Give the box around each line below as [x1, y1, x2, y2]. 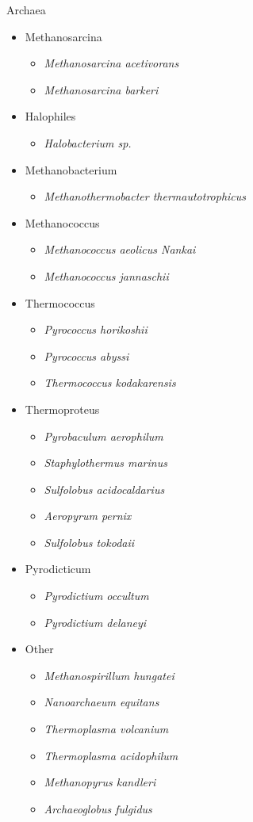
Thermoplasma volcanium [44, 721, 169, 737]
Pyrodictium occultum [44, 587, 149, 604]
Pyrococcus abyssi [44, 347, 129, 364]
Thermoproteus [25, 400, 100, 417]
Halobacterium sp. [44, 134, 132, 151]
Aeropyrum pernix [44, 507, 132, 524]
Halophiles [25, 108, 76, 124]
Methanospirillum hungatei [44, 667, 174, 683]
